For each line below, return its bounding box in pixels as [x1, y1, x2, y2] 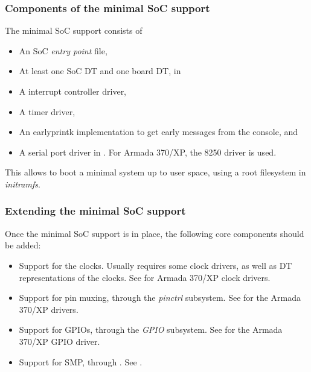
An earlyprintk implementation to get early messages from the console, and [19, 125, 298, 138]
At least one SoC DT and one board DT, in [19, 65, 181, 77]
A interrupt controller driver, [19, 85, 127, 97]
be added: [5, 239, 41, 251]
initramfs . [5, 177, 40, 190]
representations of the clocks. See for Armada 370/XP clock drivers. [19, 271, 271, 283]
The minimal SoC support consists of [5, 24, 143, 37]
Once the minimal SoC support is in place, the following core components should [5, 227, 304, 239]
